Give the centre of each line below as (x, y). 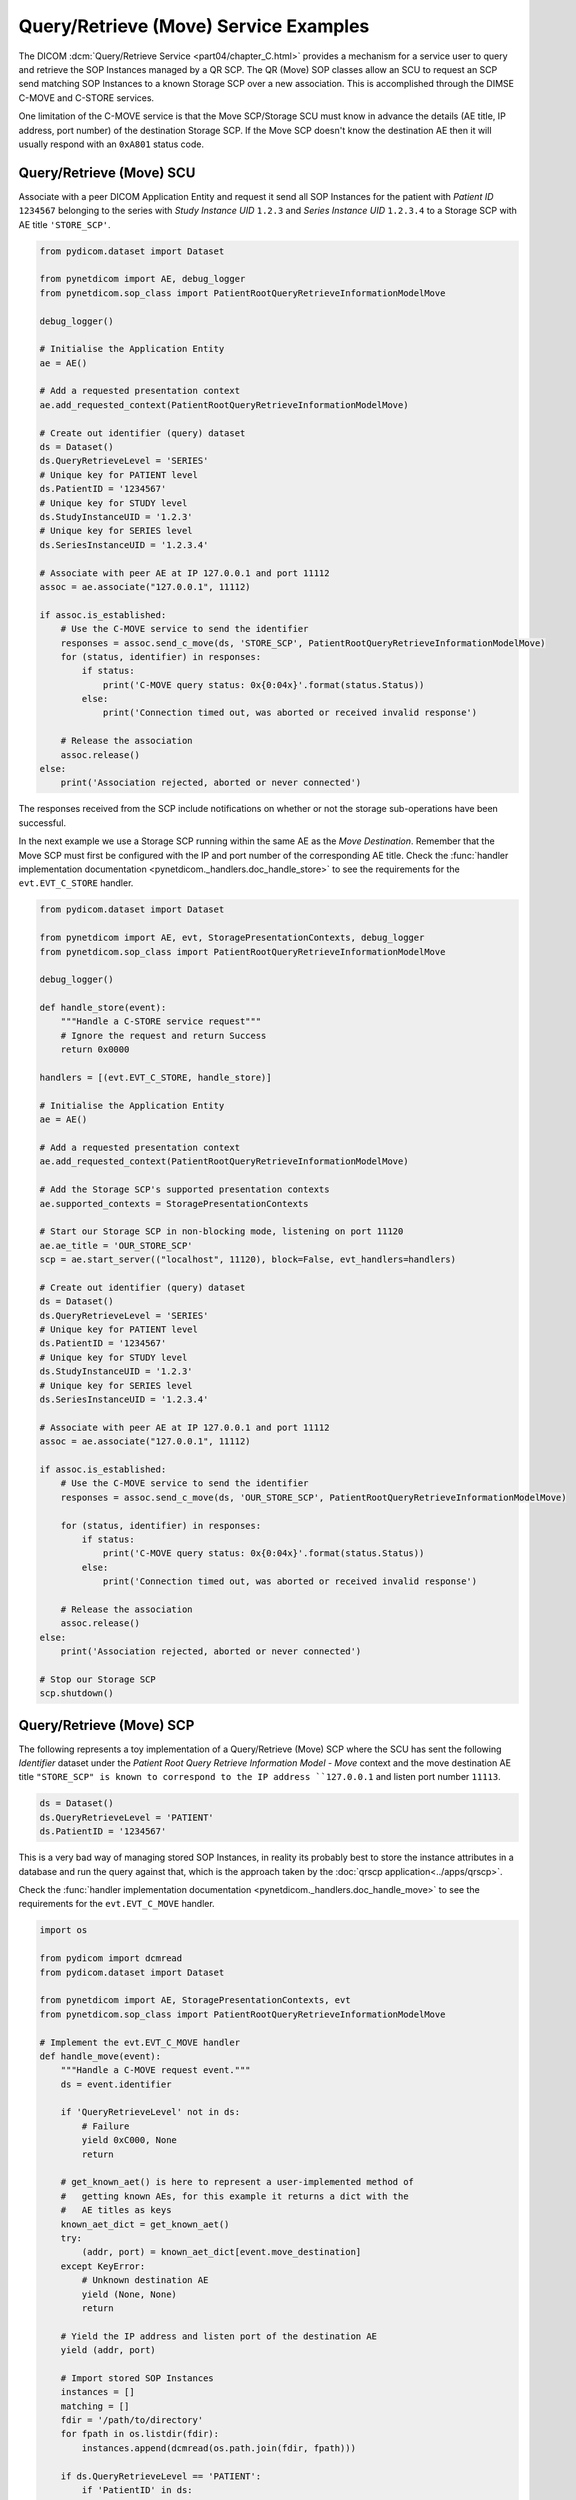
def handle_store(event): (103, 1008)
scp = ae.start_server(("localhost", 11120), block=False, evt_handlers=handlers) (248, 1259)
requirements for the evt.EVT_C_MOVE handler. (116, 1904)
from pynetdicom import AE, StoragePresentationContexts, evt (195, 2000)
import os (63, 1930)
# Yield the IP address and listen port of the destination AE (219, 2336)
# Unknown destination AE (145, 2280)
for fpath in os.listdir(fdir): (140, 2434)
